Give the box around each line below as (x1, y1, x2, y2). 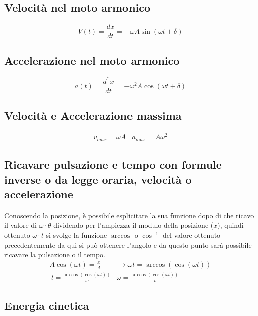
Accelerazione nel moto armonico (4, 52, 180, 68)
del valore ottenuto (162, 229, 221, 240)
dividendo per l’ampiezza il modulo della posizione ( (53, 220, 214, 230)
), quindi (217, 220, 244, 230)
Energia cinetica (4, 298, 89, 313)
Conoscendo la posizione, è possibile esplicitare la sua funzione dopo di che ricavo (4, 209, 254, 220)
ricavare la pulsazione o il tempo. (4, 249, 105, 260)
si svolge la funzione (46, 229, 107, 240)
